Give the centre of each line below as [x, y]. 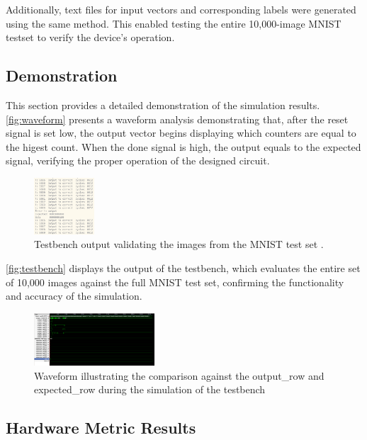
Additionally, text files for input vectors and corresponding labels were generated [181, 9]
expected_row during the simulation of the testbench [150, 389]
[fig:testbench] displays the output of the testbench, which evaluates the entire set [183, 268]
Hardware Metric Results [101, 428]
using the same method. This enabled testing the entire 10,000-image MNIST [174, 23]
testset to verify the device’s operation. [90, 37]
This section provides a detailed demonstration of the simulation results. [163, 105]
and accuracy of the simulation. [74, 296]
